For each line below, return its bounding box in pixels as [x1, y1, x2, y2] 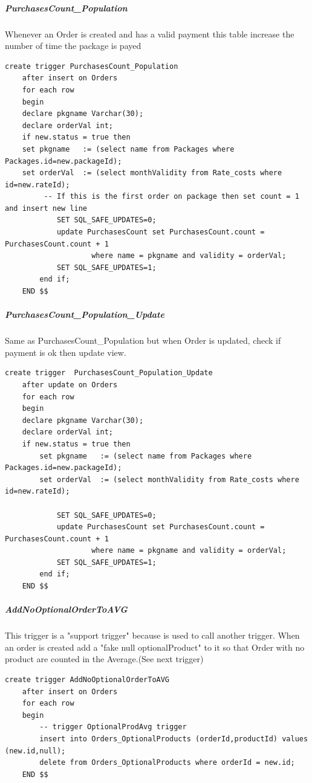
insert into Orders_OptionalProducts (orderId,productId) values [39, 734, 308, 743]
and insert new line [5, 204, 88, 213]
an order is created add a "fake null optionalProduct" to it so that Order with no [5, 640, 305, 653]
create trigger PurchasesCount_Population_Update [5, 369, 213, 378]
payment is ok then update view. [5, 346, 126, 358]
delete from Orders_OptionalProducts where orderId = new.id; [39, 758, 295, 767]
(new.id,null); [5, 746, 66, 755]
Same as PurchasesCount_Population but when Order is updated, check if [5, 334, 281, 347]
